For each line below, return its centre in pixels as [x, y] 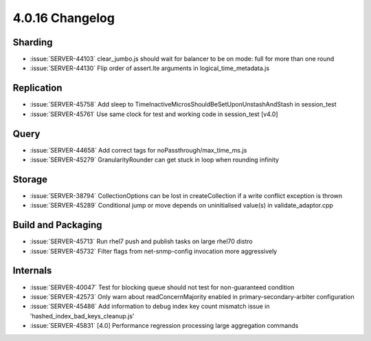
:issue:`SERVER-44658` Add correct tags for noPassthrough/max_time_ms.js [138, 150]
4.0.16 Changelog [64, 18]
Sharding [33, 42]
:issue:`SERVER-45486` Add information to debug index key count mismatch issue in [150, 307]
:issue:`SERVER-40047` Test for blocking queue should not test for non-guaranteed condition [162, 287]
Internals [32, 271]
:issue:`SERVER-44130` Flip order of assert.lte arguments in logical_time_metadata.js [150, 68]
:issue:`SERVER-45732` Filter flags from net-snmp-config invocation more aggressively [154, 251]
